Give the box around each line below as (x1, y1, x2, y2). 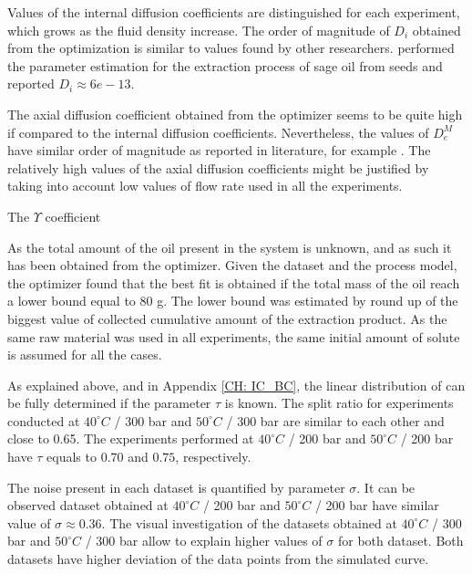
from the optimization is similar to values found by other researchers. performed (7, 38, 455, 57)
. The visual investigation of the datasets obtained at (101, 513, 397, 532)
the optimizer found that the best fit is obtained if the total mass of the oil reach (7, 273, 460, 292)
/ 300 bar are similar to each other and (226, 411, 445, 430)
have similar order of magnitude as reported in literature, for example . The (7, 141, 431, 160)
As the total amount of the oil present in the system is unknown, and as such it (7, 237, 452, 256)
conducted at (7, 411, 80, 430)
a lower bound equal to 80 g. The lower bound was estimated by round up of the (7, 291, 458, 310)
